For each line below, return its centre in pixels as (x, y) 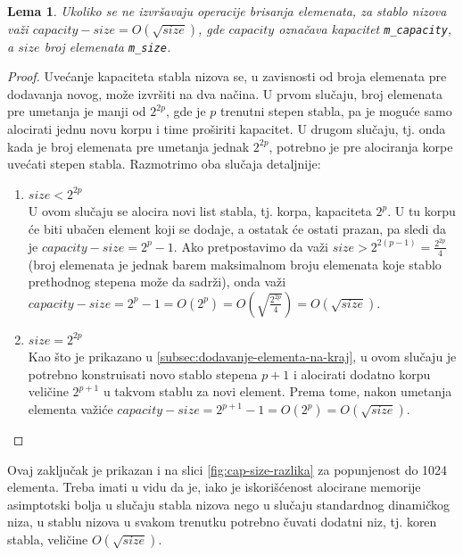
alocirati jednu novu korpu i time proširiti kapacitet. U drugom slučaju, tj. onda (227, 129)
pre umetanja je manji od (77, 111)
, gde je (186, 111)
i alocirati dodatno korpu (362, 373)
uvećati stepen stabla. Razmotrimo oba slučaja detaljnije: (164, 164)
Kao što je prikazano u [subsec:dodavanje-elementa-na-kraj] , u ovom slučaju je (242, 357)
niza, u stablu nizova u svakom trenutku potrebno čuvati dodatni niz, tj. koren (222, 522)
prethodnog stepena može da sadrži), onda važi (157, 282)
